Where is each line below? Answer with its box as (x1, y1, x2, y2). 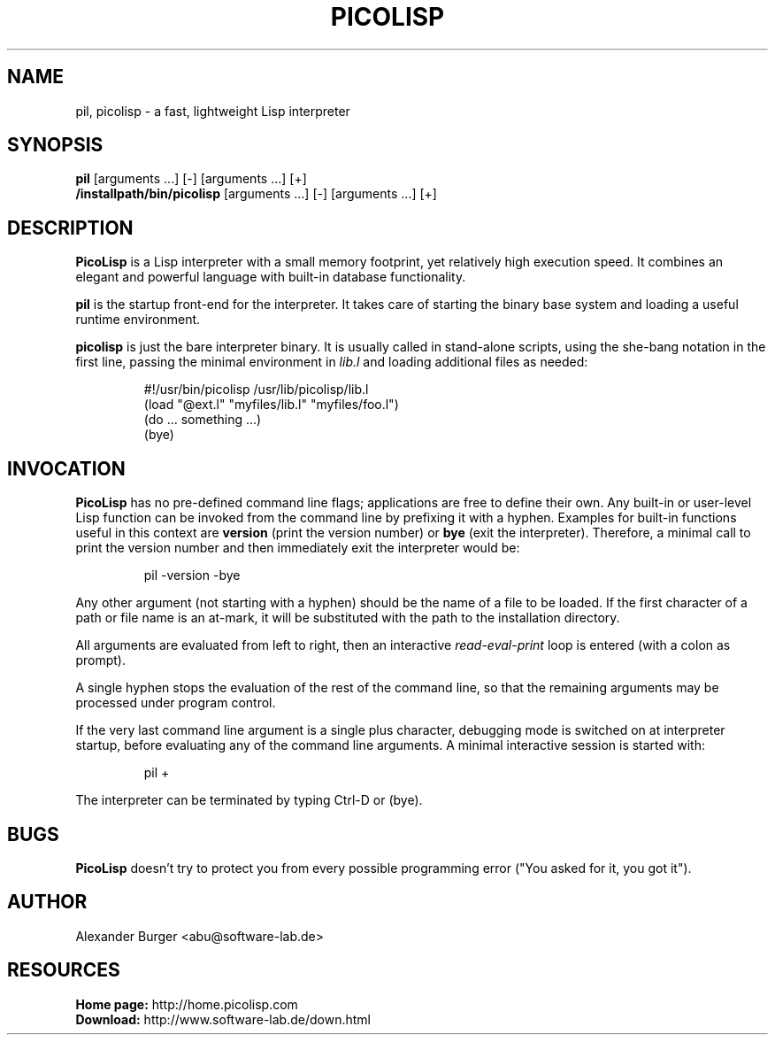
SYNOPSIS (7, 134, 104, 157)
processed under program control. (75, 695, 276, 711)
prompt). (75, 652, 126, 668)
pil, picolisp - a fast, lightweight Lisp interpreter (75, 103, 350, 119)
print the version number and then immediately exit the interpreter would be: (75, 540, 520, 556)
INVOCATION (7, 457, 126, 480)
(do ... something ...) (143, 412, 262, 428)
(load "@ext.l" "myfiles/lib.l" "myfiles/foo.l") (143, 397, 399, 413)
